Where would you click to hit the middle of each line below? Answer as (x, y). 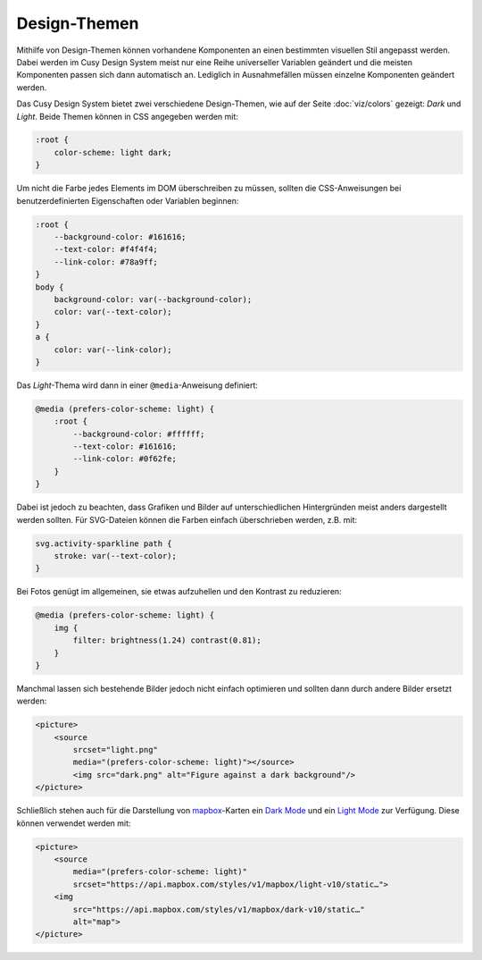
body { (50, 287)
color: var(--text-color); (113, 312)
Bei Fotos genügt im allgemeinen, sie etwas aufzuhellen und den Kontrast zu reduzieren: (179, 592)
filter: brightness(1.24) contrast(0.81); (167, 640)
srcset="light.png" (115, 750)
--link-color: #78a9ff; (106, 262)
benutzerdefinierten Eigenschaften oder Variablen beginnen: (128, 200)
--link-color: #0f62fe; (125, 459)
